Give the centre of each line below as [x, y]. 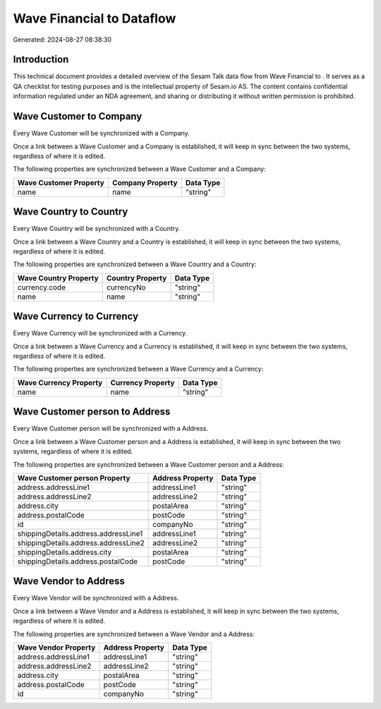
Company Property [145, 182]
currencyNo [126, 287]
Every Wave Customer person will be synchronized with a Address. [110, 429]
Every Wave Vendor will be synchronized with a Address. [96, 598]
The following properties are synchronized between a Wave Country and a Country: [135, 264]
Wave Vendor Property [56, 648]
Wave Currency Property [60, 383]
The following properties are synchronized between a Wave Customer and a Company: [139, 169]
